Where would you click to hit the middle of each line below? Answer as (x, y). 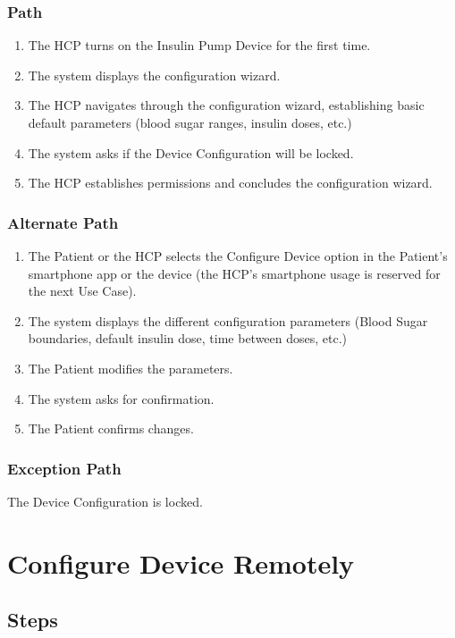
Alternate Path (63, 222)
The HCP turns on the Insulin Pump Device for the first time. (199, 45)
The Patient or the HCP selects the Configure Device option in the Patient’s (238, 256)
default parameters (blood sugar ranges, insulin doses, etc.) (190, 122)
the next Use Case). (82, 291)
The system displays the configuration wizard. (154, 75)
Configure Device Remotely (181, 562)
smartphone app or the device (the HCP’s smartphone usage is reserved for (234, 273)
